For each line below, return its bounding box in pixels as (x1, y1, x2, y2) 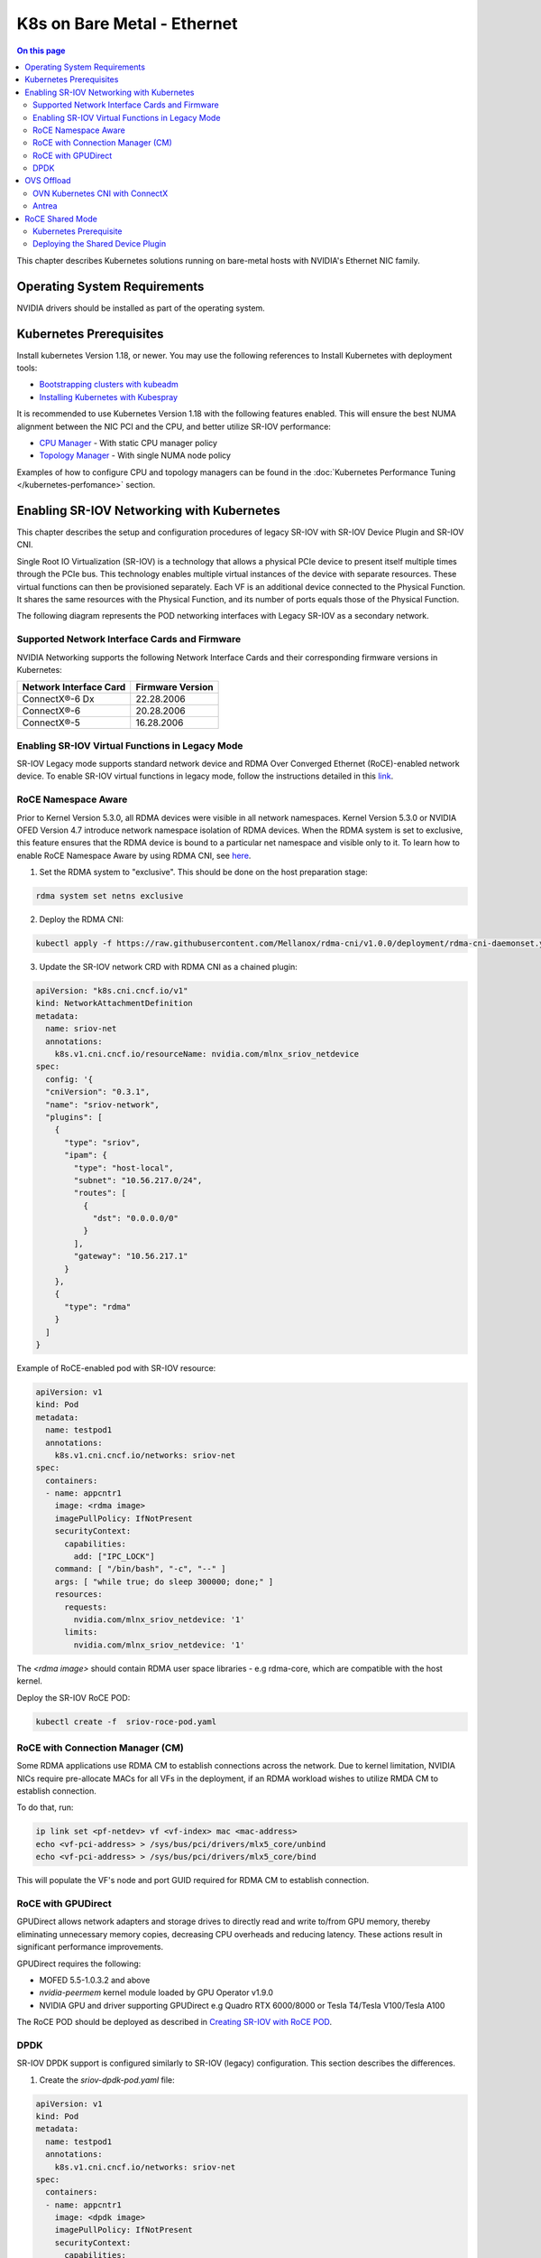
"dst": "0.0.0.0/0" (92, 1213, 179, 1224)
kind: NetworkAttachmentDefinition (35, 998, 193, 1009)
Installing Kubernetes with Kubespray (39, 391, 179, 402)
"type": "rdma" (64, 1302, 132, 1311)
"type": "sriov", (64, 1137, 142, 1147)
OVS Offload (24, 175, 71, 186)
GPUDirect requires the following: (16, 1958, 142, 1969)
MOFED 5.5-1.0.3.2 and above (39, 1974, 151, 1985)
